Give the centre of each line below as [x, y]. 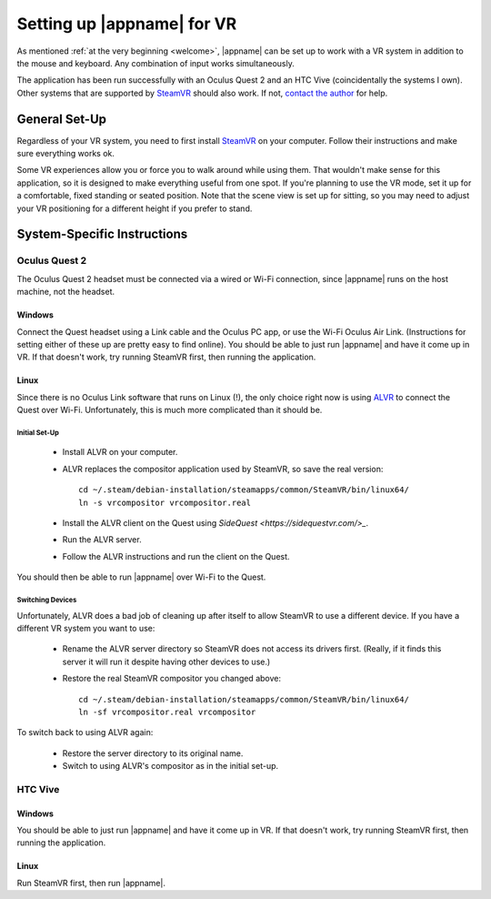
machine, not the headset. [66, 292]
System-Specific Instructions [102, 234]
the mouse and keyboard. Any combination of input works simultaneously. [155, 63]
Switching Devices [47, 600]
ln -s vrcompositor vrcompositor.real [165, 502]
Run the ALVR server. [102, 540]
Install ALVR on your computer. [120, 452]
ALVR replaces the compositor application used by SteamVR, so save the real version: [223, 469]
